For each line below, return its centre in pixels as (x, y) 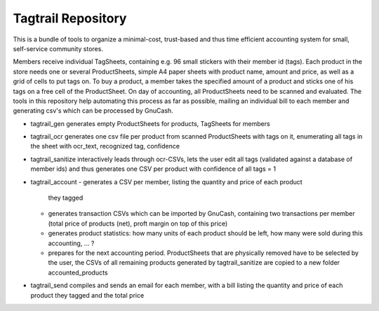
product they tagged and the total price (87, 295)
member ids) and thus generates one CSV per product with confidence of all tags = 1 (153, 169)
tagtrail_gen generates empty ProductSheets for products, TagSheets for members (150, 123)
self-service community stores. (58, 48)
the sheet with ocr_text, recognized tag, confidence (105, 146)
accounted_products (78, 272)
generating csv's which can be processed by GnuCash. (93, 111)
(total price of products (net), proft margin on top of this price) (138, 223)
